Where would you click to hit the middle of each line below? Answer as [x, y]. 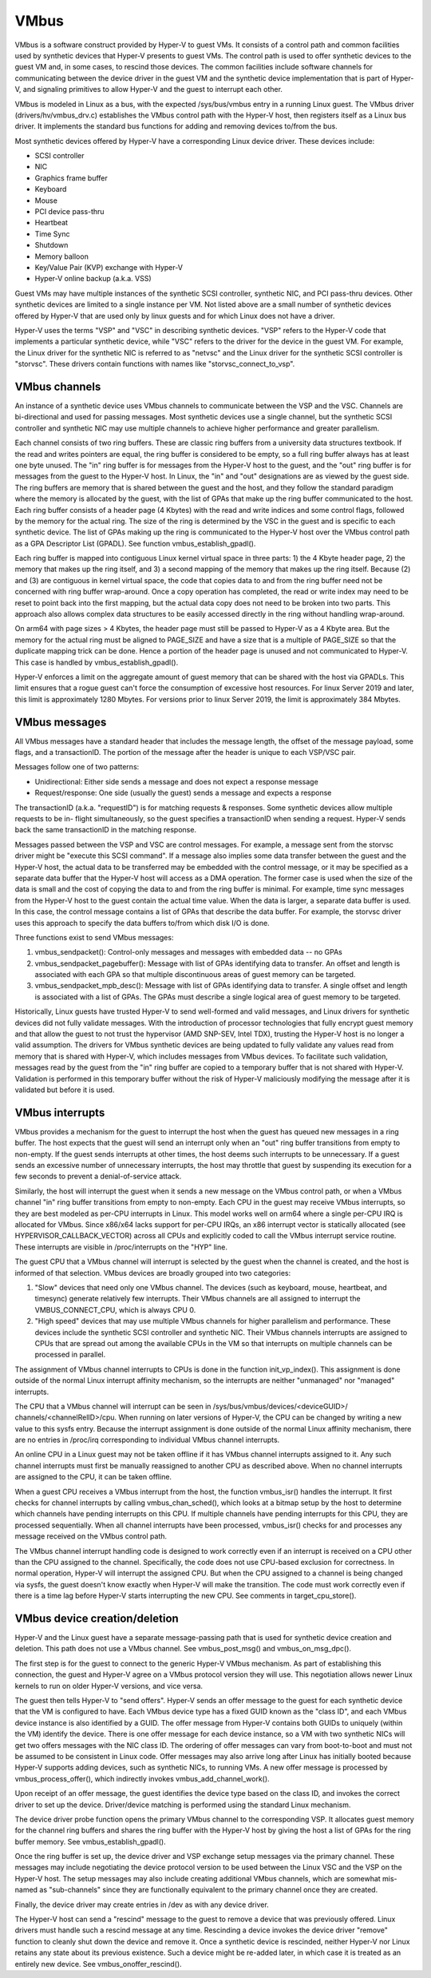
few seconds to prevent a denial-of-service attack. [98, 1176]
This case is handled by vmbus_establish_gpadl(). [97, 662]
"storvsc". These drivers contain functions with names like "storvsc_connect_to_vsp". [155, 364]
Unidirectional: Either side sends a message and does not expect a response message [176, 781]
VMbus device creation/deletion [97, 1618]
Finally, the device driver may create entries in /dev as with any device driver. [142, 1905]
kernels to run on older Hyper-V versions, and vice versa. [109, 1686]
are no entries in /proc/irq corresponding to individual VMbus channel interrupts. [147, 1440]
